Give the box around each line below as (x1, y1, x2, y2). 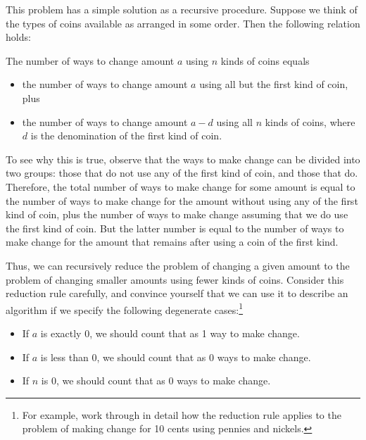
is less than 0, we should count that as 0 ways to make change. (40, 349, 311, 364)
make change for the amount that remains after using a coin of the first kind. (6, 234, 339, 249)
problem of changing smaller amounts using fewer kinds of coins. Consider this (6, 272, 344, 287)
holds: (6, 30, 31, 44)
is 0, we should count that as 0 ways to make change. (41, 373, 271, 388)
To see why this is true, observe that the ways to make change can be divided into (6, 151, 360, 166)
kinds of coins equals (220, 53, 310, 68)
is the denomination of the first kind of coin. (30, 128, 222, 143)
